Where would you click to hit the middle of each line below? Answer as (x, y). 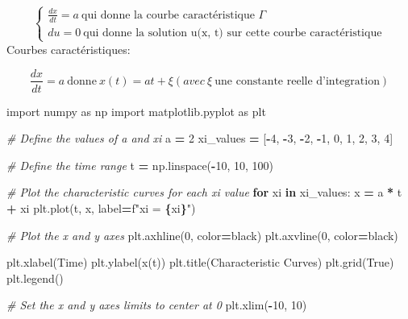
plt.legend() (35, 278)
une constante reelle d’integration (297, 81)
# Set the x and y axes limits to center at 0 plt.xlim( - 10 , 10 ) (157, 305)
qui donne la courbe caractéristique (168, 15)
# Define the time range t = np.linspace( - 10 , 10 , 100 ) (140, 165)
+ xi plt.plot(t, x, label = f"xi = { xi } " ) (101, 207)
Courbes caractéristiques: (69, 49)
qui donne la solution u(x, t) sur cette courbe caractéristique (233, 33)
